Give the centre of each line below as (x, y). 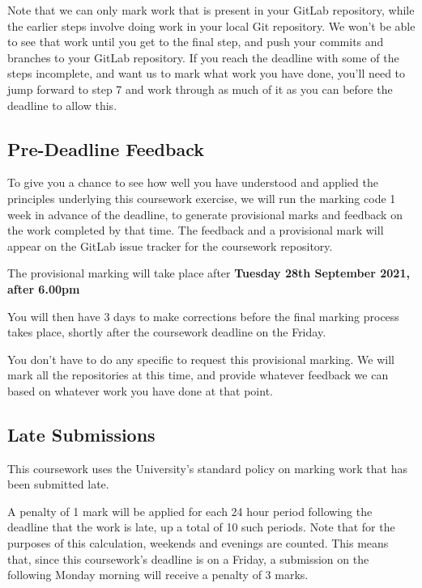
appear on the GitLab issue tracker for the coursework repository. (170, 245)
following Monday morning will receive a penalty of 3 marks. (158, 575)
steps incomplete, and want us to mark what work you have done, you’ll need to (207, 73)
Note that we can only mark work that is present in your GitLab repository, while (211, 10)
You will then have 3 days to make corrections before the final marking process (203, 316)
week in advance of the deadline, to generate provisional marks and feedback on (205, 214)
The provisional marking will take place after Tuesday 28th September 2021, (209, 273)
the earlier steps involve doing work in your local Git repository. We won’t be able (211, 25)
